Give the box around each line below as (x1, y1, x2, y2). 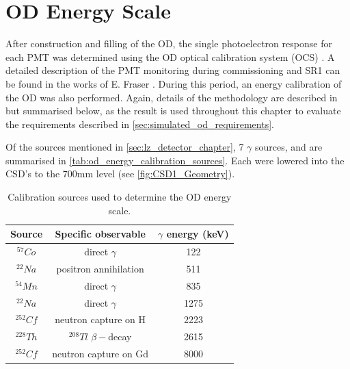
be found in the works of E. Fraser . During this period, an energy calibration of (5, 76, 342, 90)
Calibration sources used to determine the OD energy (8, 190, 232, 204)
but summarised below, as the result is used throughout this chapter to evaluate (5, 103, 341, 118)
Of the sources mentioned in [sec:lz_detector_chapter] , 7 (5, 140, 244, 154)
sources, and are (254, 140, 323, 154)
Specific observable (55, 227, 146, 241)
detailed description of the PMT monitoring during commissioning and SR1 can (5, 63, 340, 77)
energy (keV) (166, 227, 229, 241)
